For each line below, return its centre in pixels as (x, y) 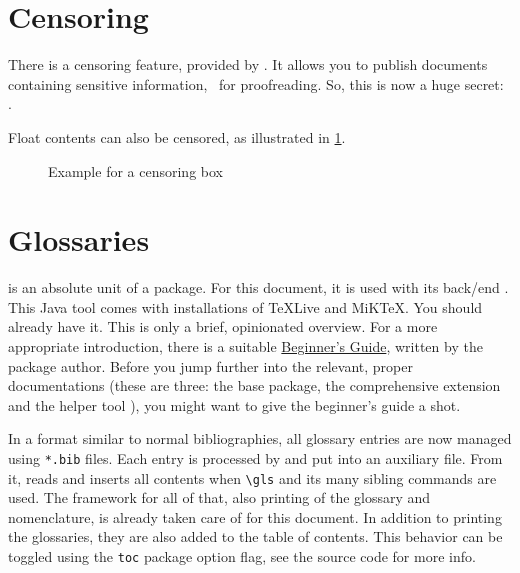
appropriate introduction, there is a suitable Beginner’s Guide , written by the (245, 346)
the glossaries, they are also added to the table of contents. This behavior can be (255, 536)
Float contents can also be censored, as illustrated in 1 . (177, 136)
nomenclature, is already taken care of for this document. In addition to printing (255, 516)
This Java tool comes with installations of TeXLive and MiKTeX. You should (245, 306)
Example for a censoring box (135, 170)
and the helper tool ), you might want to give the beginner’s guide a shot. (234, 404)
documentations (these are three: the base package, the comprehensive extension (254, 385)
